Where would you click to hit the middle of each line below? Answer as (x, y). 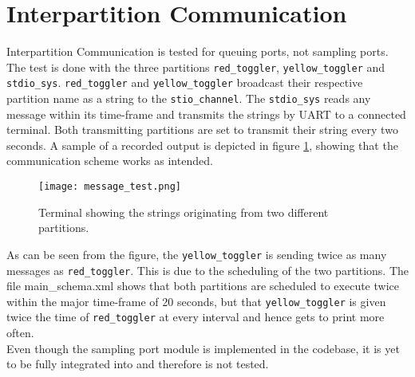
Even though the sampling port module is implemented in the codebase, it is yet (203, 348)
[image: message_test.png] (110, 187)
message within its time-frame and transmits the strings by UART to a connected (206, 114)
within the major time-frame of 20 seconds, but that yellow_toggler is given (196, 301)
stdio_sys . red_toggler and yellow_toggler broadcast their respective (185, 82)
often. (20, 333)
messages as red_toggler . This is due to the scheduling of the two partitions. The (208, 270)
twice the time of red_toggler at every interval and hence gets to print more (196, 317)
